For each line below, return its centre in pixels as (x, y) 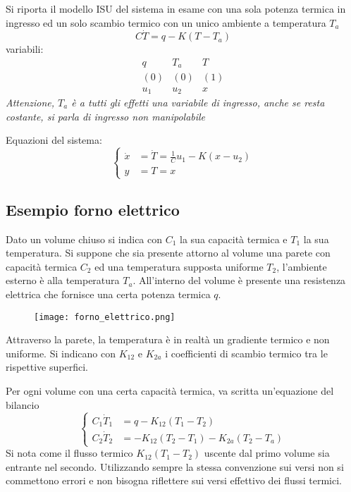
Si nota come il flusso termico (69, 453)
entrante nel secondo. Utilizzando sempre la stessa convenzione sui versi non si (175, 466)
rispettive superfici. (47, 367)
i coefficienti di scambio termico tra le (246, 353)
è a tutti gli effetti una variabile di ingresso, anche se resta (198, 102)
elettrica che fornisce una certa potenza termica (108, 294)
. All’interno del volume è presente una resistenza (239, 280)
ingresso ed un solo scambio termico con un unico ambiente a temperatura (166, 22)
